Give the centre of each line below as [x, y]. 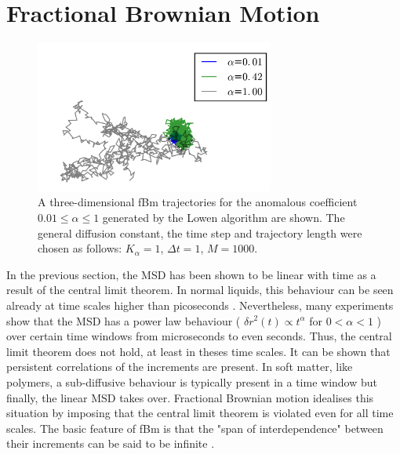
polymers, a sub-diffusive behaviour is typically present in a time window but [192, 381]
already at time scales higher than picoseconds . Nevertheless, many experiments [200, 305]
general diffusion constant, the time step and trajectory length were [200, 232]
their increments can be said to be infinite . [111, 443]
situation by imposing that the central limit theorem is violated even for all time [200, 413]
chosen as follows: [80, 248]
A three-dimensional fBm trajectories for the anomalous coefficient [198, 202]
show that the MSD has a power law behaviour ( [124, 320]
